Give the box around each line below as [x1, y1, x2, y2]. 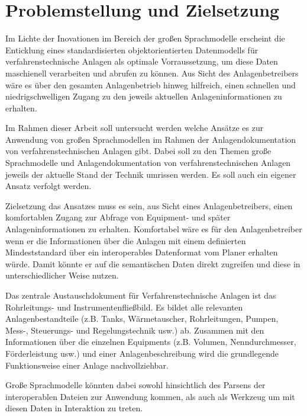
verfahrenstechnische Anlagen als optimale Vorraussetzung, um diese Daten [5, 55, 278, 68]
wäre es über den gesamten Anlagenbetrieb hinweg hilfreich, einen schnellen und [5, 78, 296, 91]
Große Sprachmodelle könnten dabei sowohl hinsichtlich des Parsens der [5, 379, 266, 391]
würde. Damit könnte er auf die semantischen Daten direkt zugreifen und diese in [5, 257, 300, 270]
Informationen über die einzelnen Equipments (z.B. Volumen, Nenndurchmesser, [5, 335, 296, 348]
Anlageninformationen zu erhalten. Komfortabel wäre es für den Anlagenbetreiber [5, 223, 302, 235]
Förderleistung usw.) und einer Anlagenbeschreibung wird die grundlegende [5, 347, 279, 359]
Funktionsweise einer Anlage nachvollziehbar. [5, 359, 169, 371]
